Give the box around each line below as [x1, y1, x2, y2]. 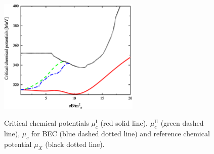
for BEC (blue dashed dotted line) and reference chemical [31, 128, 210, 139]
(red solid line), [100, 118, 148, 128]
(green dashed [160, 118, 204, 128]
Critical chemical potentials [4, 118, 89, 128]
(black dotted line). [45, 138, 105, 149]
